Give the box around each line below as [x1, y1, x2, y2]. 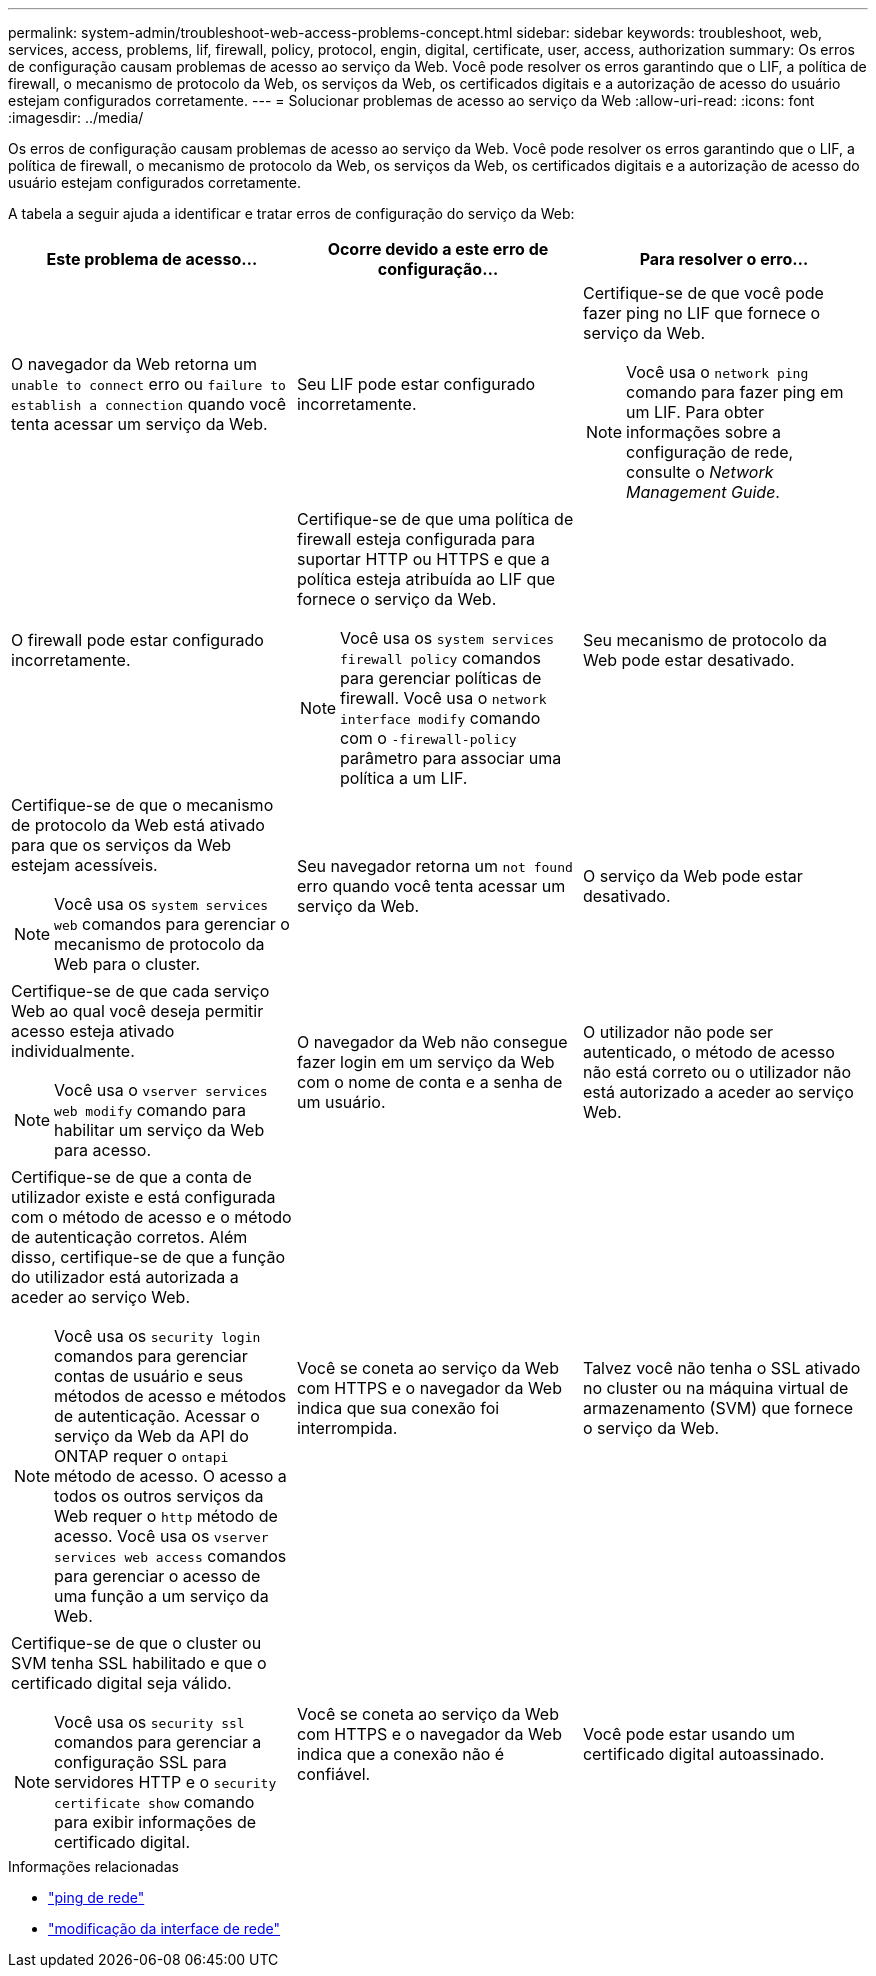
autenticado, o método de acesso [582, 1042, 835, 1062]
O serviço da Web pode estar [582, 866, 803, 886]
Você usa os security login [54, 1326, 261, 1346]
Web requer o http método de [54, 1506, 278, 1526]
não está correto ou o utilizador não [582, 1062, 852, 1082]
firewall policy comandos [340, 648, 541, 668]
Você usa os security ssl [54, 1712, 245, 1732]
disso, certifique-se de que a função [11, 1247, 286, 1267]
